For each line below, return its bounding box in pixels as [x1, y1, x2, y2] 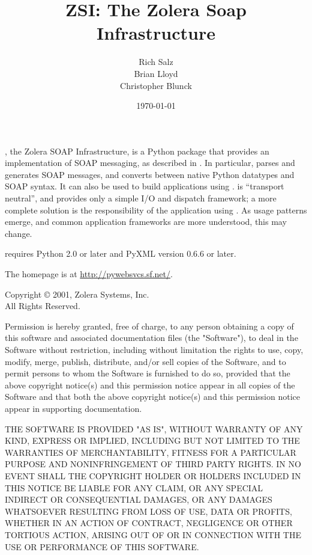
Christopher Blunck [120, 79, 192, 91]
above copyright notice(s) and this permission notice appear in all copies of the [5, 378, 295, 391]
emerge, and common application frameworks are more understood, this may [5, 215, 287, 228]
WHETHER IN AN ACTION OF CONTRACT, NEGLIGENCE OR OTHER [5, 517, 293, 529]
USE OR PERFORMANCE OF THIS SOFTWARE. [5, 540, 199, 553]
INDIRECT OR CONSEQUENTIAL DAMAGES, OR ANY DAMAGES [5, 493, 272, 506]
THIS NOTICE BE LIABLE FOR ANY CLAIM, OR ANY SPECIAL [5, 481, 263, 494]
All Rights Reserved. [5, 299, 80, 312]
